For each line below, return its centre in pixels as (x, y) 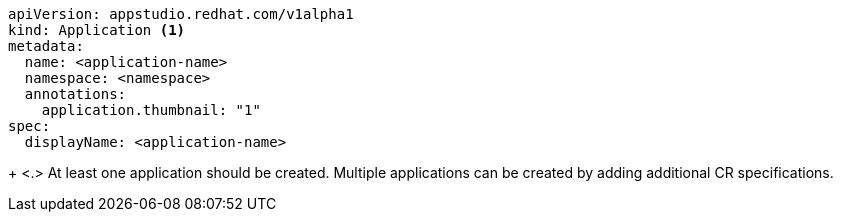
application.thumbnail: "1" (151, 110)
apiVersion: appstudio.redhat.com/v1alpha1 (181, 14)
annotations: (75, 94)
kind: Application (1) (97, 30)
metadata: (46, 46)
